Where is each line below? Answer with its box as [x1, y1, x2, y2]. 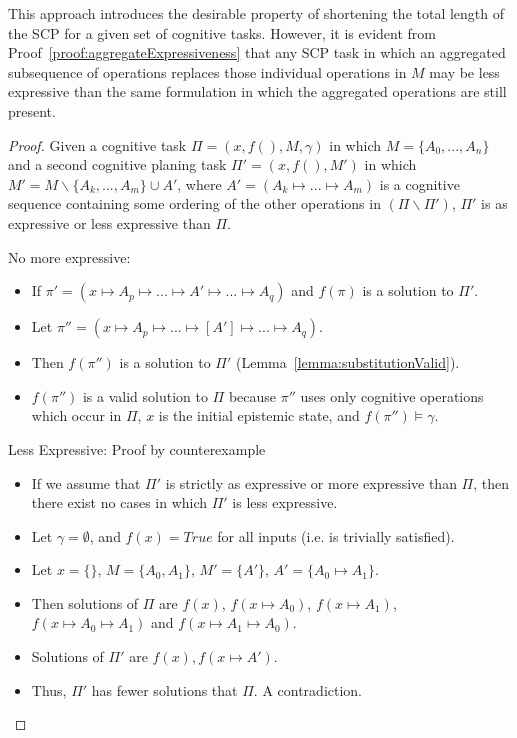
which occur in [31, 405, 122, 426]
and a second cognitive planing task [8, 154, 227, 175]
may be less [429, 61, 500, 82]
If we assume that [31, 472, 141, 493]
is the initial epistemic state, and [158, 405, 360, 426]
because [228, 385, 277, 406]
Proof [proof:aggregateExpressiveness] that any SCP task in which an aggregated [8, 42, 506, 63]
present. [8, 100, 56, 121]
